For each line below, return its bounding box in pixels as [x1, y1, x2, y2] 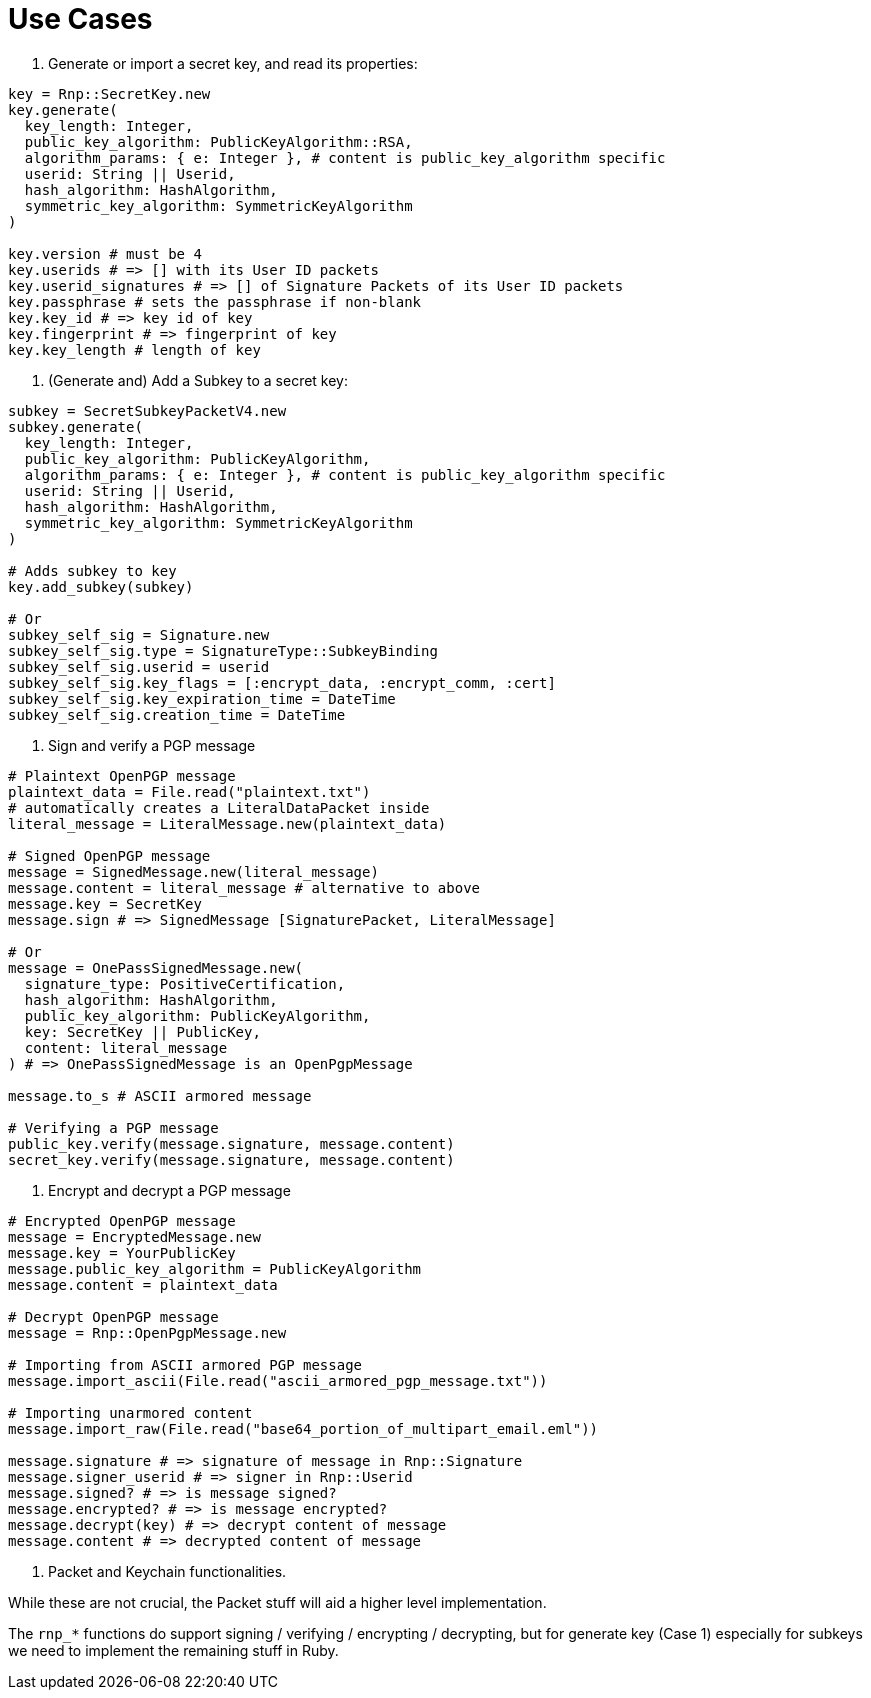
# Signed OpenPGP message [8, 847, 211, 864]
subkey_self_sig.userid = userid [8, 658, 270, 675]
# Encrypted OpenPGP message [8, 1212, 236, 1229]
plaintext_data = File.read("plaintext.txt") [8, 783, 371, 800]
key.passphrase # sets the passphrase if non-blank [8, 293, 422, 310]
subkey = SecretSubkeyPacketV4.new [8, 402, 287, 419]
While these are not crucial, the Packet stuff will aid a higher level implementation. [8, 1593, 547, 1611]
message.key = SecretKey [8, 895, 202, 912]
